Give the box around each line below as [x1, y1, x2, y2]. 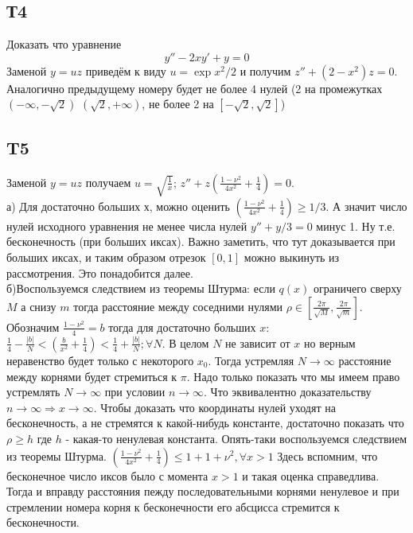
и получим [240, 62, 291, 79]
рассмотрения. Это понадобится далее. [6, 264, 193, 281]
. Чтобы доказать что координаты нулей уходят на [93, 399, 336, 415]
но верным [304, 334, 356, 351]
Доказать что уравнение [6, 36, 122, 53]
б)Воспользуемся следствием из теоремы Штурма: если [6, 280, 275, 297]
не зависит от [225, 334, 290, 351]
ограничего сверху [313, 280, 402, 297]
